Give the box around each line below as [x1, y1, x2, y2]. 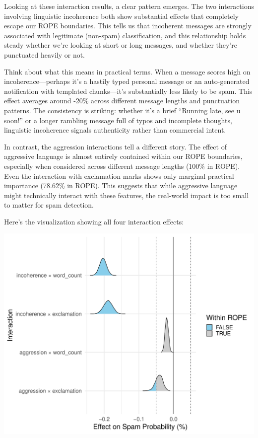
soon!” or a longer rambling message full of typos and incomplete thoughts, [4, 115, 232, 125]
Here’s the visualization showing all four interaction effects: [4, 216, 184, 226]
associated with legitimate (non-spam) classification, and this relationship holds [4, 30, 246, 40]
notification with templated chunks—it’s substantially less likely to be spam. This [4, 85, 253, 96]
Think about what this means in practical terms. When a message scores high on [4, 66, 251, 76]
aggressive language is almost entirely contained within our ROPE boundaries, [4, 151, 243, 161]
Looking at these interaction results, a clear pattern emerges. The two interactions [4, 1, 254, 11]
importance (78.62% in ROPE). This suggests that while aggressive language [4, 180, 238, 191]
